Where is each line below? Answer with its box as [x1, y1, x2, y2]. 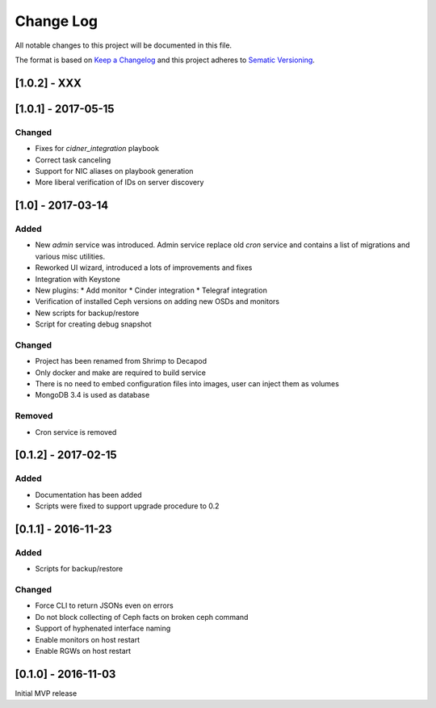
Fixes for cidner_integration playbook [35, 144, 159, 154]
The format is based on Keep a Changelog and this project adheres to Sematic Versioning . [15, 55, 315, 65]
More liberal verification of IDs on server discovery [35, 178, 204, 188]
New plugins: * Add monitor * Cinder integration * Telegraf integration [35, 285, 268, 295]
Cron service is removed [35, 427, 117, 436]
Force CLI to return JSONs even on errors [35, 601, 174, 610]
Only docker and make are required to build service [35, 368, 206, 377]
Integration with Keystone [35, 274, 120, 284]
